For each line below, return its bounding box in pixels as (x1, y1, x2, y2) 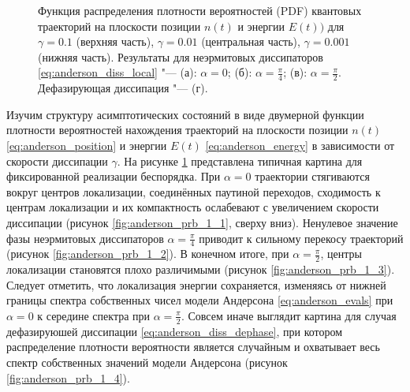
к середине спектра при (37, 307, 151, 323)
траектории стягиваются (255, 168, 370, 185)
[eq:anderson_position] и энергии (6, 136, 167, 153)
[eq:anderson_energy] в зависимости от (205, 136, 395, 153)
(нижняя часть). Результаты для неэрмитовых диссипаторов (38, 48, 323, 65)
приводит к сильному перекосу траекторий (199, 230, 404, 246)
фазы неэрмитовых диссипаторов (6, 230, 164, 246)
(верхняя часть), (76, 33, 155, 50)
